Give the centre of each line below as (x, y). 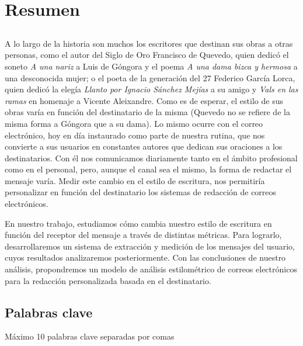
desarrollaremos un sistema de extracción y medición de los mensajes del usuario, (150, 246)
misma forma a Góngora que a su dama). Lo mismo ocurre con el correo (134, 123)
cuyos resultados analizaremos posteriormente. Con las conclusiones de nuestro (145, 257)
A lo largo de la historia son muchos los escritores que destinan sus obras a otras (149, 43)
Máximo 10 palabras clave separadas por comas (90, 336)
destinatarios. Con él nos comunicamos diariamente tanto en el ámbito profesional (151, 158)
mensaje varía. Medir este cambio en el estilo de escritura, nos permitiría (135, 180)
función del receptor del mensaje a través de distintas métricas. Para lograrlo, (143, 235)
